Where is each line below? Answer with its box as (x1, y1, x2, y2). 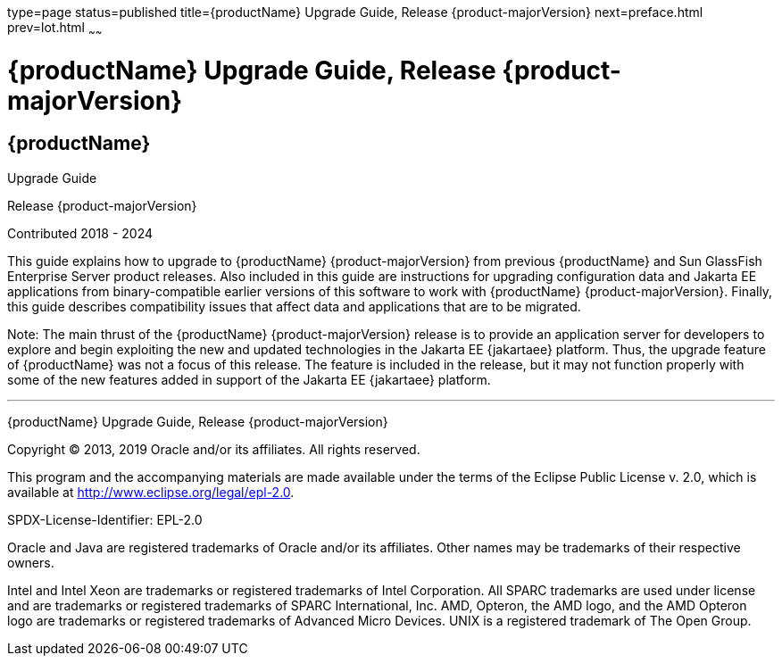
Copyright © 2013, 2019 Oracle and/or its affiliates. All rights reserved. (7, 441, 420, 457)
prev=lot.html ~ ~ (7, 20, 103, 38)
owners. (7, 554, 54, 570)
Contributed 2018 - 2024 (7, 225, 154, 241)
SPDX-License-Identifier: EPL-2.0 (7, 511, 203, 527)
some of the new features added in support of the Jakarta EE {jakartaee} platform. (7, 371, 491, 387)
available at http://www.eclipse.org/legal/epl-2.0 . (7, 484, 295, 500)
